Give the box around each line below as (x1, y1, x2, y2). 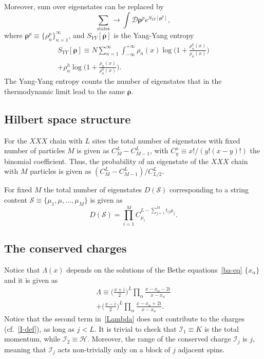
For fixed (4, 184, 32, 195)
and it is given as (4, 274, 58, 285)
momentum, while (4, 333, 61, 344)
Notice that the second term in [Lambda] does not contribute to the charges (4, 313, 244, 324)
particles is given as (30, 166, 91, 176)
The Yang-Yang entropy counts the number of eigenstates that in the (4, 76, 222, 86)
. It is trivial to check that (94, 323, 177, 334)
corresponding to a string (169, 184, 249, 195)
